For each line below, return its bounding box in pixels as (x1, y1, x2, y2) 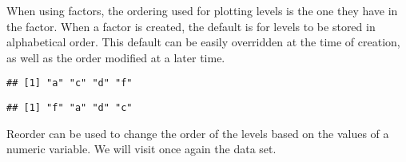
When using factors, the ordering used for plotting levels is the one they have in (6, 2, 398, 18)
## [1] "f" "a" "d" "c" (6, 102, 133, 114)
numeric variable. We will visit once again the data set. (6, 140, 277, 157)
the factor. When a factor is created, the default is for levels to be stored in (6, 18, 376, 34)
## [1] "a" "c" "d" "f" (6, 77, 133, 89)
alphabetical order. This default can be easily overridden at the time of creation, (6, 34, 400, 50)
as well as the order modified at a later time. (6, 49, 225, 65)
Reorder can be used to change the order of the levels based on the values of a (6, 124, 389, 141)
